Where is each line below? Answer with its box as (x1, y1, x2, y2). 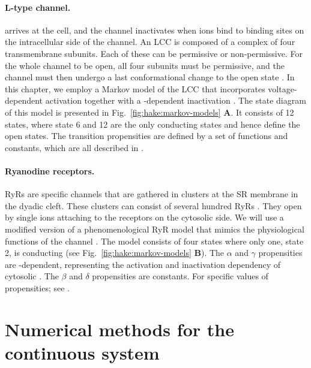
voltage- (268, 82, 297, 95)
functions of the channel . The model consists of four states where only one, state (5, 234, 304, 247)
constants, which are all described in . (5, 141, 143, 153)
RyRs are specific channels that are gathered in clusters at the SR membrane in (5, 188, 298, 200)
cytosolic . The (5, 270, 59, 282)
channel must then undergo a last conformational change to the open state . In (5, 71, 295, 83)
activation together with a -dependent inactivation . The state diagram (45, 94, 306, 107)
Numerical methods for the (5, 316, 234, 341)
